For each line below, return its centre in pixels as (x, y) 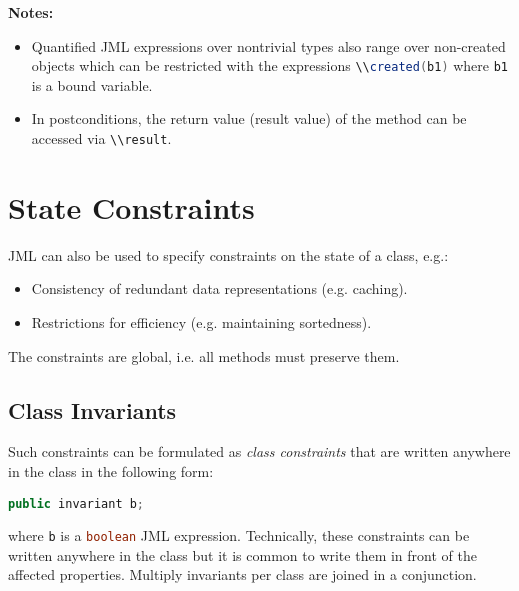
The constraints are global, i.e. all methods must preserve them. (204, 355)
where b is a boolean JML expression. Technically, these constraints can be (239, 535)
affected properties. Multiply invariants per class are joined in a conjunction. (242, 574)
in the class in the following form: (111, 470)
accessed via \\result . (101, 138)
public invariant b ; (76, 503)
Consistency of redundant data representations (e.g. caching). (219, 288)
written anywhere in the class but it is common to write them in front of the (242, 554)
